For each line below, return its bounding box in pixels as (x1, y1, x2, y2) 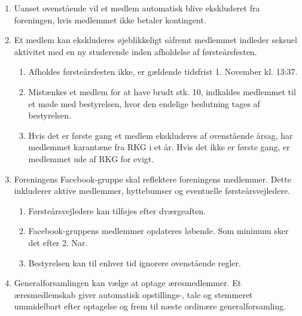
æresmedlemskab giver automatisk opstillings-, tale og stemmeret (14, 288, 253, 300)
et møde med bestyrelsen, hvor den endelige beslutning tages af (28, 97, 260, 110)
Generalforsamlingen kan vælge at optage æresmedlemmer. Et (14, 276, 242, 289)
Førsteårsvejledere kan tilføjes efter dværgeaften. (28, 204, 206, 217)
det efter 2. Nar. (28, 236, 88, 248)
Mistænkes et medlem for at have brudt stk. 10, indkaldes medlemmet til (28, 85, 296, 98)
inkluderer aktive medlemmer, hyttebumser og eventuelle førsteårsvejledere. (14, 184, 291, 197)
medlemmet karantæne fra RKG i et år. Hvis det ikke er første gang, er (28, 141, 290, 153)
